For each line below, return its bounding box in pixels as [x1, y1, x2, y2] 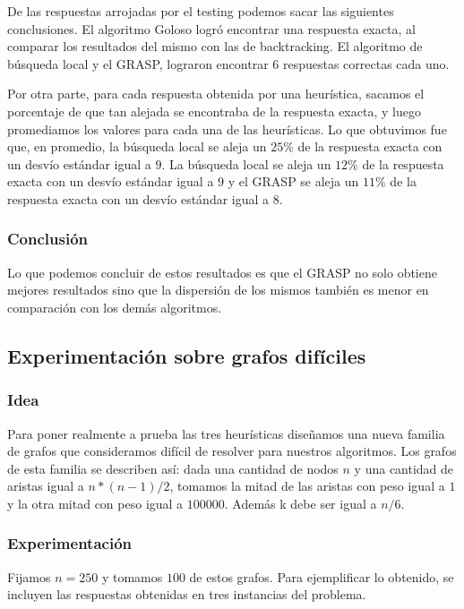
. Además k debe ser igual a [224, 493, 377, 512]
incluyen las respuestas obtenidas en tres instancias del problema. [7, 585, 366, 604]
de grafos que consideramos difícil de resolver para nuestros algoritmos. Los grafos [7, 442, 457, 460]
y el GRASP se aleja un [228, 172, 359, 191]
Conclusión [7, 227, 88, 250]
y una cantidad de [354, 459, 454, 477]
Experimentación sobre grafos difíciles [7, 341, 366, 369]
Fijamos [7, 567, 51, 586]
